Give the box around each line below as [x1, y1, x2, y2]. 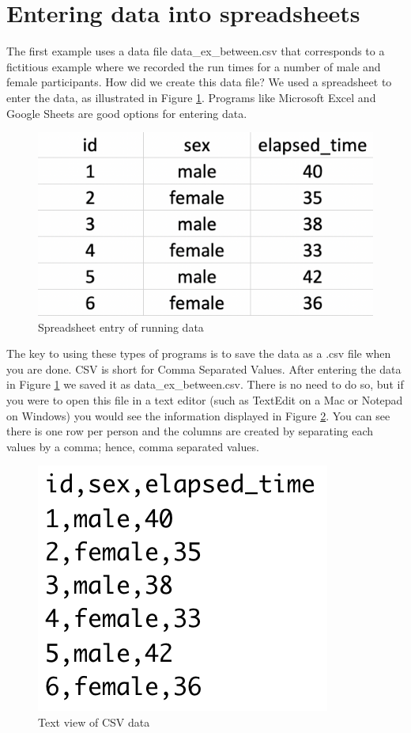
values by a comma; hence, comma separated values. [6, 438, 259, 454]
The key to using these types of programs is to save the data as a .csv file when [6, 345, 391, 362]
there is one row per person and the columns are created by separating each [6, 423, 374, 439]
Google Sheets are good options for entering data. [6, 104, 247, 121]
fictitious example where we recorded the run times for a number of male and [6, 58, 381, 74]
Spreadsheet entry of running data [38, 318, 204, 335]
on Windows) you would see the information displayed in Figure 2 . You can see [6, 407, 390, 423]
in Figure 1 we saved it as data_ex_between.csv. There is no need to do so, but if [6, 376, 404, 393]
